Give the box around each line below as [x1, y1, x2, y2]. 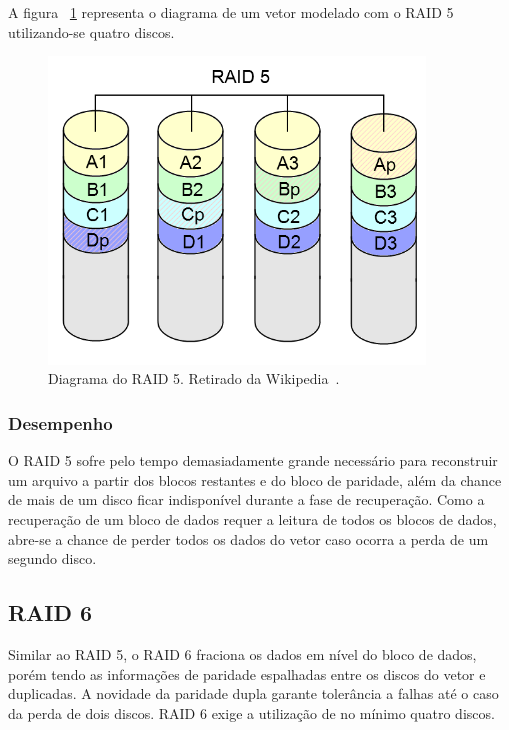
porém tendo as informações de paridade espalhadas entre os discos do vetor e [8, 663, 486, 684]
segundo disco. [8, 548, 97, 569]
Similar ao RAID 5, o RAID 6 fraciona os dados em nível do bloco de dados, [8, 644, 477, 664]
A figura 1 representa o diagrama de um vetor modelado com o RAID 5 [8, 2, 454, 22]
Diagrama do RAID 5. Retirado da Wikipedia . [48, 368, 340, 389]
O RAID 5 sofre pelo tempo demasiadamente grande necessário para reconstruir [8, 450, 498, 471]
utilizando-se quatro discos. [8, 21, 175, 42]
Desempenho [8, 410, 113, 435]
